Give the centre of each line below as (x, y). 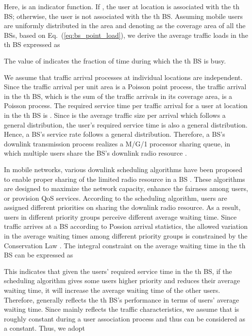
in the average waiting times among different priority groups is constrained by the (126, 236)
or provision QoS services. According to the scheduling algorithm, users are (116, 198)
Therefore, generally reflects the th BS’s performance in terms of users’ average (122, 299)
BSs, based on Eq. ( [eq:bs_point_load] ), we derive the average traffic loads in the (126, 35)
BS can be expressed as (39, 255)
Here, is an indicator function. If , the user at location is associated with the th (122, 6)
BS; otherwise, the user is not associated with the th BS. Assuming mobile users (123, 16)
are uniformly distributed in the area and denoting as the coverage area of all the (125, 25)
